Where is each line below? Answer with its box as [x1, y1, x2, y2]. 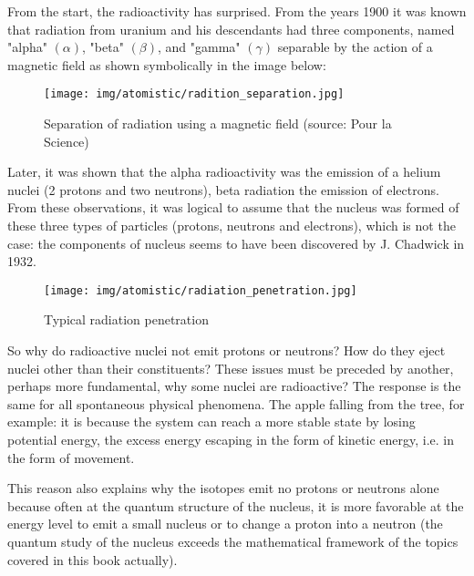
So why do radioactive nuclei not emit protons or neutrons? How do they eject [7, 341, 446, 360]
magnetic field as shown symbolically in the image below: [7, 55, 326, 74]
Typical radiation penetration [44, 310, 209, 329]
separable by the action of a [277, 37, 433, 57]
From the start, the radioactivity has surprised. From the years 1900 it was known [7, 2, 467, 20]
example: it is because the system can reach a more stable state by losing [7, 412, 416, 431]
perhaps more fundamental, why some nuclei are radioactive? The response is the [7, 376, 461, 396]
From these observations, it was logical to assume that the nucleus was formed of [7, 198, 459, 217]
